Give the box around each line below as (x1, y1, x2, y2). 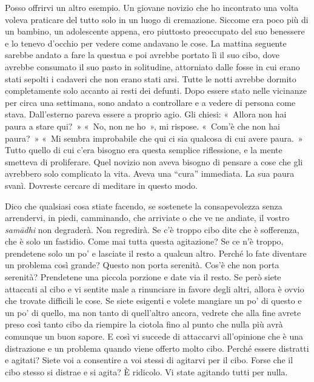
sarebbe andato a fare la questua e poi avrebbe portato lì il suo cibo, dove (5, 48, 280, 61)
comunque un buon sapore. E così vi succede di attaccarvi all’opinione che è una (5, 330, 304, 343)
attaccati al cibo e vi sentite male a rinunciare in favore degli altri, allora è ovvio (5, 282, 304, 295)
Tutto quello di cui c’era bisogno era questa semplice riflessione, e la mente (5, 143, 282, 156)
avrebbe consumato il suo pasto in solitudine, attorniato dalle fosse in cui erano (5, 60, 300, 73)
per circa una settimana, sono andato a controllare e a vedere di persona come (5, 96, 296, 108)
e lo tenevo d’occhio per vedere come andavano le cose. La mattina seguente (5, 36, 287, 49)
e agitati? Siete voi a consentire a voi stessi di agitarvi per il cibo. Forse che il (5, 354, 293, 366)
